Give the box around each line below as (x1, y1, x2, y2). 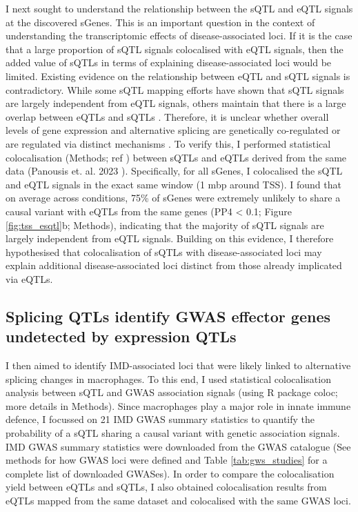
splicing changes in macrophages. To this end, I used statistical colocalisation (6, 371, 331, 386)
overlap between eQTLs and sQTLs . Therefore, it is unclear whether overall (6, 109, 329, 124)
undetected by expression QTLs (6, 326, 237, 347)
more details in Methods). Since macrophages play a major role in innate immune (6, 398, 351, 413)
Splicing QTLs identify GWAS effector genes (6, 305, 330, 326)
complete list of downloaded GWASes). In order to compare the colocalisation (6, 466, 335, 480)
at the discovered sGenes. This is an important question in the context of (6, 14, 315, 29)
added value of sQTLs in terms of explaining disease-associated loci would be (6, 55, 332, 70)
